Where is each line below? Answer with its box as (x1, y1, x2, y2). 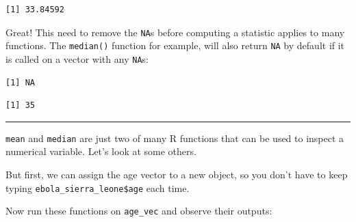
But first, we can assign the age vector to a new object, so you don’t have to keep (5, 167, 348, 181)
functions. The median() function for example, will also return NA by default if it (5, 38, 345, 53)
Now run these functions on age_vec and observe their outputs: (5, 204, 272, 218)
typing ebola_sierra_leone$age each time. (5, 180, 190, 195)
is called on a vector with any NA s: (5, 51, 149, 66)
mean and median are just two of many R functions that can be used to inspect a (5, 130, 344, 145)
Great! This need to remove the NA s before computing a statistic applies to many (5, 25, 345, 39)
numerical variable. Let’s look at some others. (5, 144, 196, 158)
